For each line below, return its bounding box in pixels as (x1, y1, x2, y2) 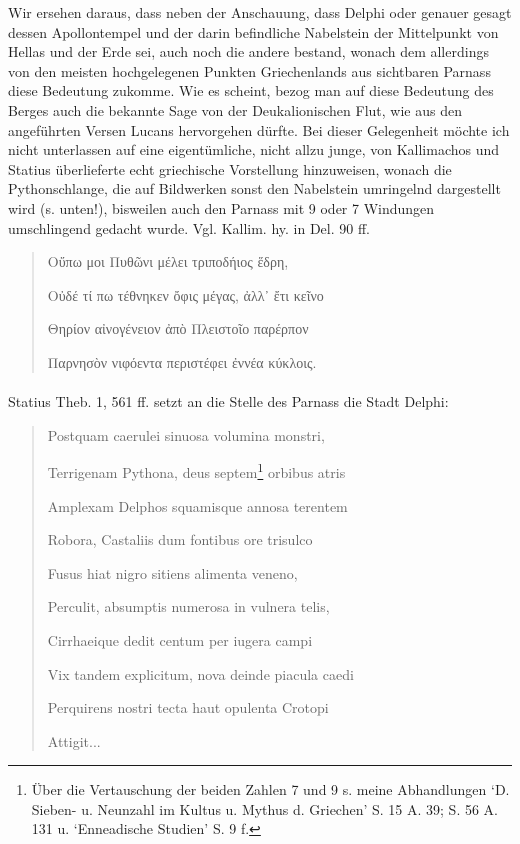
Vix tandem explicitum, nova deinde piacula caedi (47, 663, 354, 684)
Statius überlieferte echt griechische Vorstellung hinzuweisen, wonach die (8, 158, 452, 179)
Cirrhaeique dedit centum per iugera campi (47, 629, 313, 650)
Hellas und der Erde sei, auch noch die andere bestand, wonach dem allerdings (8, 41, 489, 62)
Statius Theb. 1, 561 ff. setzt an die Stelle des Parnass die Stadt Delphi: (8, 391, 449, 412)
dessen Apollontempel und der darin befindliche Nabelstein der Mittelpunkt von (8, 21, 499, 42)
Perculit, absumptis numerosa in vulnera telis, (47, 596, 330, 617)
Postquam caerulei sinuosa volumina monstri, (47, 424, 325, 445)
